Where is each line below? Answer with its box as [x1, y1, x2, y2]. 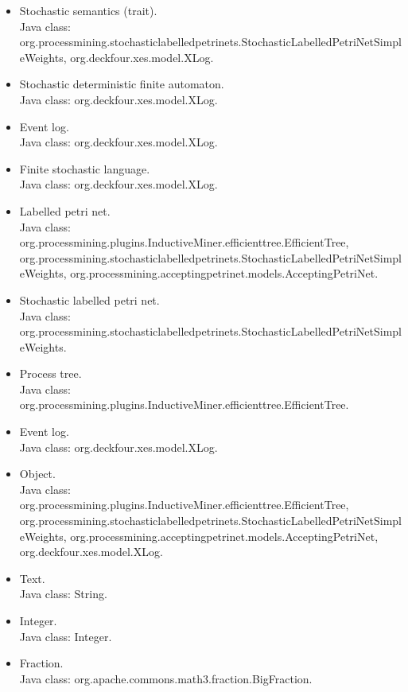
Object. [19, 465, 56, 482]
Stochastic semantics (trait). [19, 2, 157, 18]
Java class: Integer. [19, 628, 112, 644]
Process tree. [19, 365, 82, 382]
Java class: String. [19, 585, 107, 602]
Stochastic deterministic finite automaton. [19, 76, 224, 92]
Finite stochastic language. [19, 160, 150, 177]
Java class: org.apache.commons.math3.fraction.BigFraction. [19, 670, 313, 686]
